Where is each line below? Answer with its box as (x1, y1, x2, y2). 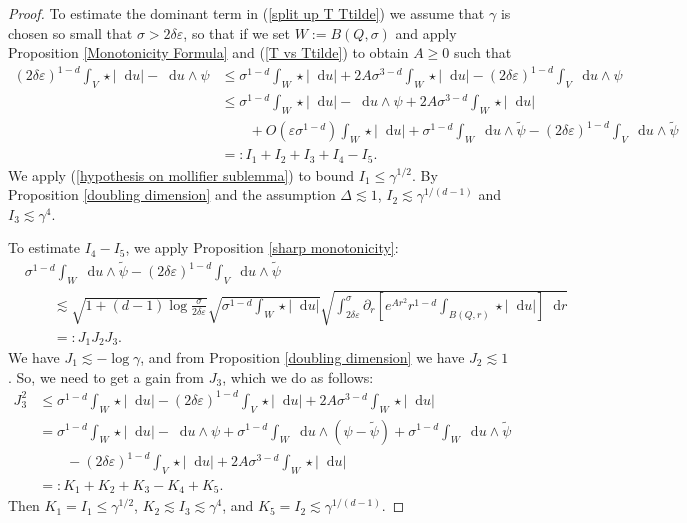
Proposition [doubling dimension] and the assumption (8, 184, 336, 205)
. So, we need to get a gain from (8, 366, 205, 387)
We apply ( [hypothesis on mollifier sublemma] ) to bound (8, 164, 355, 185)
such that (453, 42, 512, 63)
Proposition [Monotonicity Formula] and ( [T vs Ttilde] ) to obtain (8, 42, 409, 63)
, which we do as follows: (222, 366, 374, 387)
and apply (395, 22, 457, 43)
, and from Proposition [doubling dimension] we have (140, 347, 465, 368)
